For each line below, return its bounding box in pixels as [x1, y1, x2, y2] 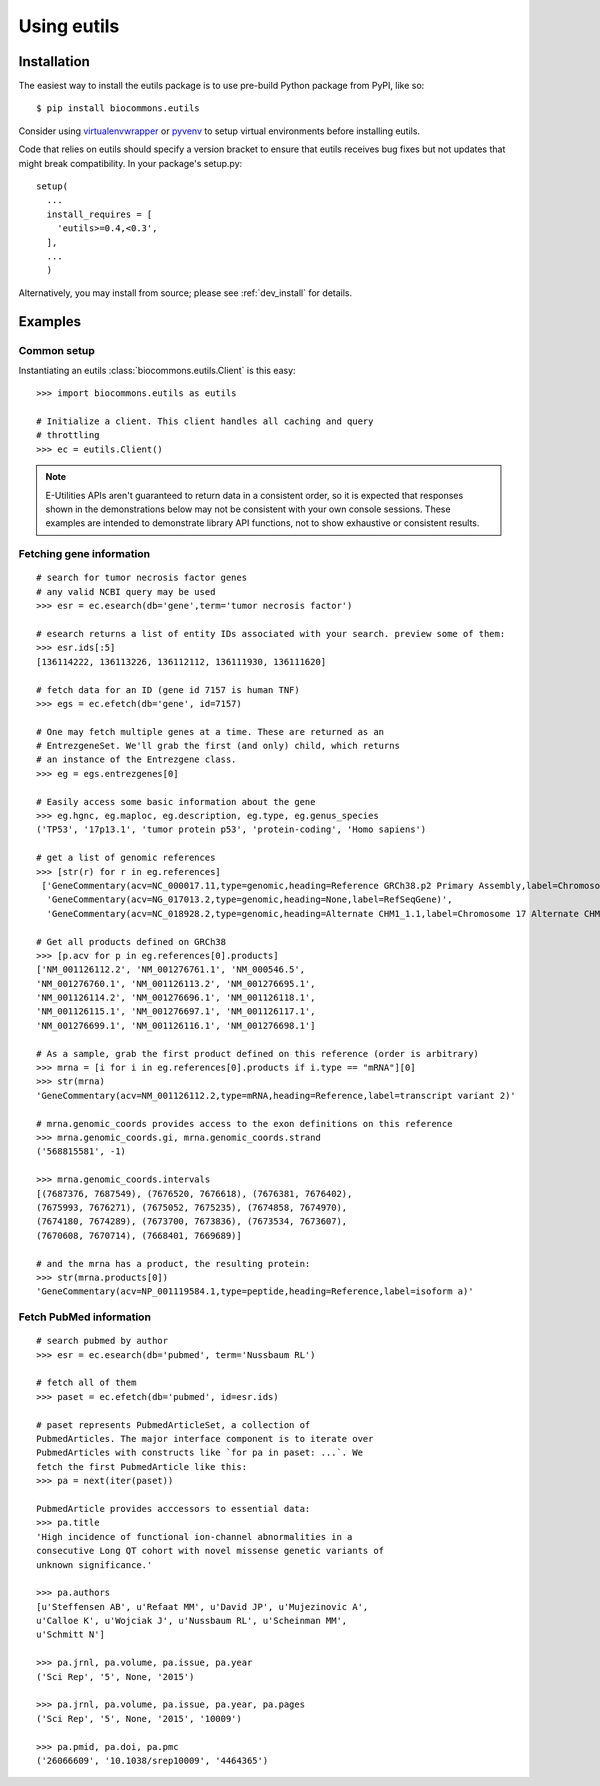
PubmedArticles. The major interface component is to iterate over [36, 1433, 374, 1444]
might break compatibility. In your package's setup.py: [18, 157, 243, 169]
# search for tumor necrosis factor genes [36, 572, 248, 584]
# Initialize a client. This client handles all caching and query [36, 416, 374, 427]
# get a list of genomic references [36, 852, 216, 864]
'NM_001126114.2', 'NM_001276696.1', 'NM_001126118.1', [36, 992, 316, 1004]
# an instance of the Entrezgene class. [36, 754, 237, 765]
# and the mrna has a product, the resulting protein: [36, 1258, 311, 1269]
